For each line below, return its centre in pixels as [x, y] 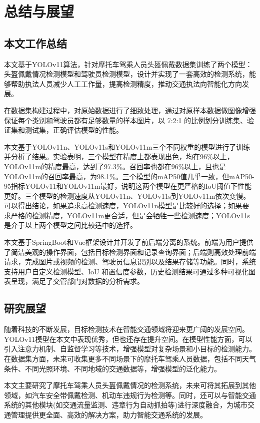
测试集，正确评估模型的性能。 [74, 130]
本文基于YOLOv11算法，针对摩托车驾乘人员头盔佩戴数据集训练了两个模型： [128, 64]
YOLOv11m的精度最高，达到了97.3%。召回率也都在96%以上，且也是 [115, 166]
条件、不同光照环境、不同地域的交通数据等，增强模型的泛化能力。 [112, 368]
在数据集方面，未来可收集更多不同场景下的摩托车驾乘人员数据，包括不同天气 [130, 359]
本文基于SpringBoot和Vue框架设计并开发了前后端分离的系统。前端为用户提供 [129, 242]
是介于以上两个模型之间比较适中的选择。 [70, 225]
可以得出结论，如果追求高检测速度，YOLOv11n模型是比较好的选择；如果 [123, 205]
